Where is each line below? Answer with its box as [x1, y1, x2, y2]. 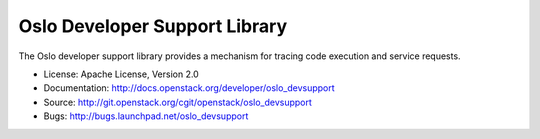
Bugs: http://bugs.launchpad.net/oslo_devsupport [43, 110, 249, 122]
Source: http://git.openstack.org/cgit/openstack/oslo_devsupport [43, 96, 312, 108]
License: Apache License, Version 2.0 [43, 68, 199, 80]
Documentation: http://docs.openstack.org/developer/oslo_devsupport [43, 82, 335, 94]
